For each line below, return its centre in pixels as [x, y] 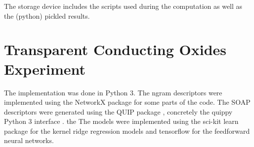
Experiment [45, 69]
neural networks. [29, 140]
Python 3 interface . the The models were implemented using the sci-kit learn [121, 121]
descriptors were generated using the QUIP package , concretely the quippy [118, 111]
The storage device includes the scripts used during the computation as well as [123, 6]
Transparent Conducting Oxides [115, 49]
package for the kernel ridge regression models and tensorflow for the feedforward [127, 131]
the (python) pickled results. [47, 15]
